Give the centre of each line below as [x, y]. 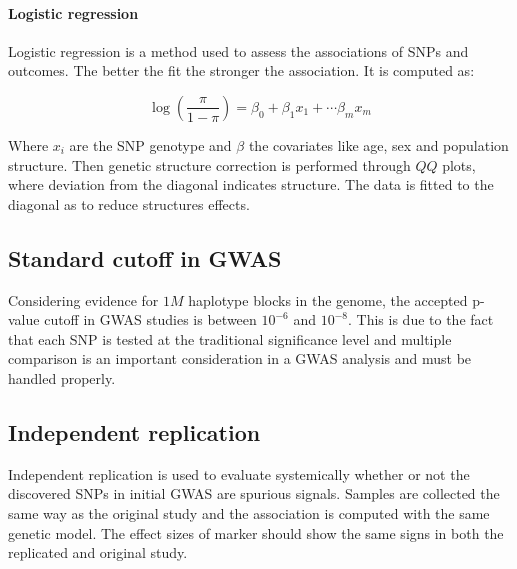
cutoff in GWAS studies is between [150, 319]
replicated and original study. [98, 552]
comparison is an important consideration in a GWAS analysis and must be [240, 358]
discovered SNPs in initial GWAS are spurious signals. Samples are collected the [254, 493]
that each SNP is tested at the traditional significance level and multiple [230, 338]
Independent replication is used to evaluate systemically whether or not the [239, 473]
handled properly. [62, 377]
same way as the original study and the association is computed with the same [249, 512]
